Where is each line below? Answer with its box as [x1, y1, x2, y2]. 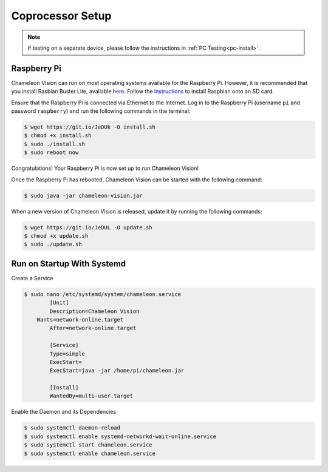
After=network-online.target [49, 325, 137, 332]
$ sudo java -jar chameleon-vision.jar [24, 192, 143, 199]
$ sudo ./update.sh [24, 241, 82, 248]
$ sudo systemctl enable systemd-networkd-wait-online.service [24, 433, 217, 440]
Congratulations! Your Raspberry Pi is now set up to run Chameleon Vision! [11, 164, 199, 172]
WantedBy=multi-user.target [49, 393, 134, 400]
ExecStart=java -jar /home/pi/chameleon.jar [49, 367, 185, 374]
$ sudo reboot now [24, 149, 79, 156]
